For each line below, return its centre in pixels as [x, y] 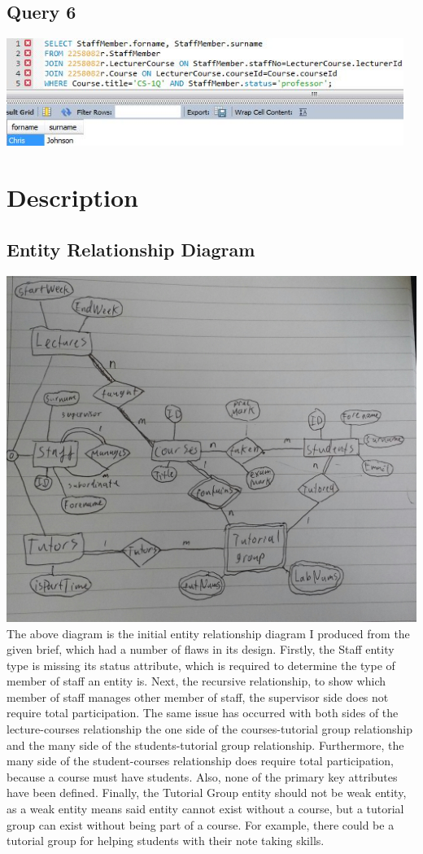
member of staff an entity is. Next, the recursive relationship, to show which [196, 681]
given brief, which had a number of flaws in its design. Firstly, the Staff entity [201, 649]
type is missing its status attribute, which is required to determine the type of [201, 665]
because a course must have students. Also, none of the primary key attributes [202, 776]
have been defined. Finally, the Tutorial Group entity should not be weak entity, [207, 793]
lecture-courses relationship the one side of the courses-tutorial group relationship [209, 729]
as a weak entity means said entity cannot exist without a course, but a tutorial [205, 809]
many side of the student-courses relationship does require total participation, [200, 761]
